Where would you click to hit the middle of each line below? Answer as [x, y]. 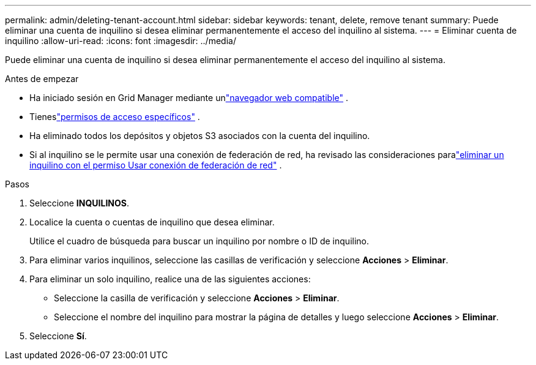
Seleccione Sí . [58, 336]
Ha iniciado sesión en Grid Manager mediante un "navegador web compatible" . [189, 98]
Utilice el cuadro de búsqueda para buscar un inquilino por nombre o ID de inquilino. [199, 241]
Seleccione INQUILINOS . [80, 203]
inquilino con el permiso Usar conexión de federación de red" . [156, 165]
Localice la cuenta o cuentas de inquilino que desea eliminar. [152, 222]
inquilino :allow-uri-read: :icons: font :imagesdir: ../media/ [121, 41]
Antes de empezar [42, 79]
